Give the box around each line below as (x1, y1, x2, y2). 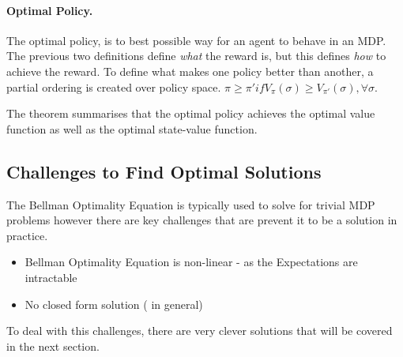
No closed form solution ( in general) (24, 295, 203, 312)
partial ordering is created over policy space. (6, 78, 221, 95)
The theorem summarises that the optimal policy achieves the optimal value (6, 105, 375, 122)
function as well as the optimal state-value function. (6, 120, 258, 137)
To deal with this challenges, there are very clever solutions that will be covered (6, 322, 393, 339)
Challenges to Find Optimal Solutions (6, 159, 322, 183)
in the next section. (6, 337, 100, 354)
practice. (6, 227, 48, 243)
